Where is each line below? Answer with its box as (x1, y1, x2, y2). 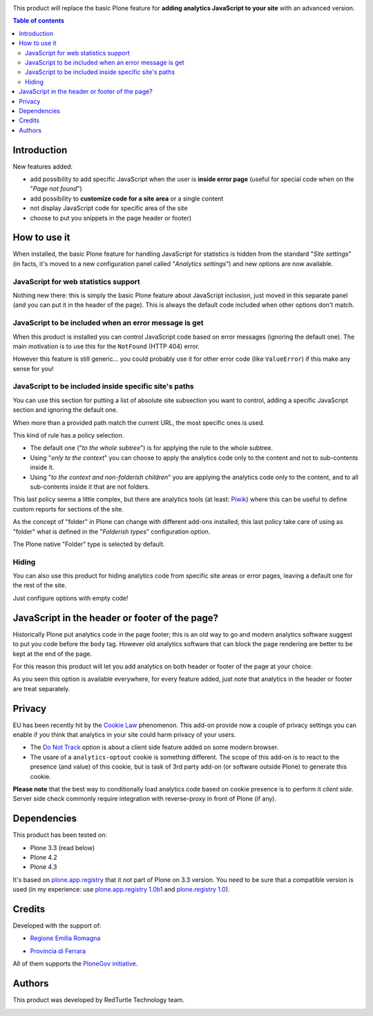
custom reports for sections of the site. (12, 505, 124, 513)
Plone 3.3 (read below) (30, 843, 95, 852)
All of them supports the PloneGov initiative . (12, 959, 138, 968)
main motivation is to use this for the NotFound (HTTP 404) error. (12, 342, 200, 350)
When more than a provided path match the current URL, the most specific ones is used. (12, 418, 265, 426)
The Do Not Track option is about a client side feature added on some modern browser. (30, 743, 279, 751)
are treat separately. (12, 684, 70, 693)
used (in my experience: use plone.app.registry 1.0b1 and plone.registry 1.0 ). (12, 885, 230, 894)
